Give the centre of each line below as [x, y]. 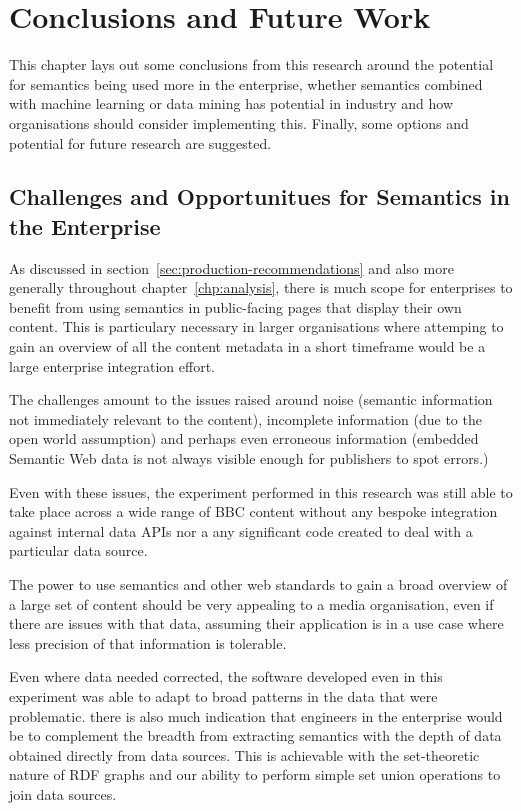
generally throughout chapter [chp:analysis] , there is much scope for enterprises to [261, 287]
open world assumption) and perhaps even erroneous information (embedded [244, 438]
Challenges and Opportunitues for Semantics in [259, 196]
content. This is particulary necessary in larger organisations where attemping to [256, 326]
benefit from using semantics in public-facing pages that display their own [235, 306]
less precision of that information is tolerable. [148, 642]
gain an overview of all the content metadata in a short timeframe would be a [247, 346]
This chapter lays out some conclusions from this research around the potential [251, 64]
